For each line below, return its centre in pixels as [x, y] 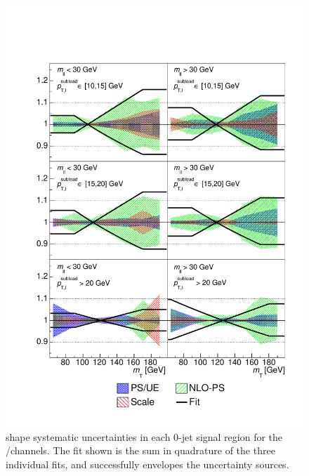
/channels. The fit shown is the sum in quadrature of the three [140, 450]
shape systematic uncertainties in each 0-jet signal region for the [144, 436]
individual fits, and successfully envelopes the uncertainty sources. [147, 464]
